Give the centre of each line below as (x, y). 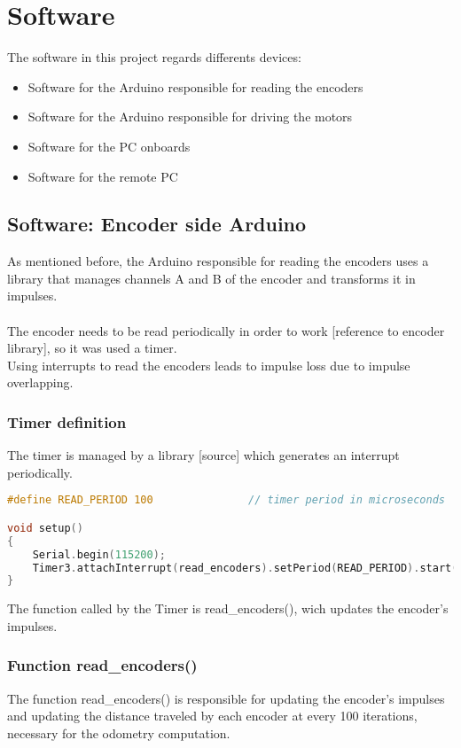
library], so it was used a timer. (92, 348)
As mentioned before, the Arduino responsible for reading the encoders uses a (218, 261)
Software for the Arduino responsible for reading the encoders (195, 86)
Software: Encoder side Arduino (157, 224)
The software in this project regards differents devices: (154, 57)
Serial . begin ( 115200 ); (99, 554)
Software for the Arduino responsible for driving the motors (190, 117)
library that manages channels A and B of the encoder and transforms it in (211, 278)
